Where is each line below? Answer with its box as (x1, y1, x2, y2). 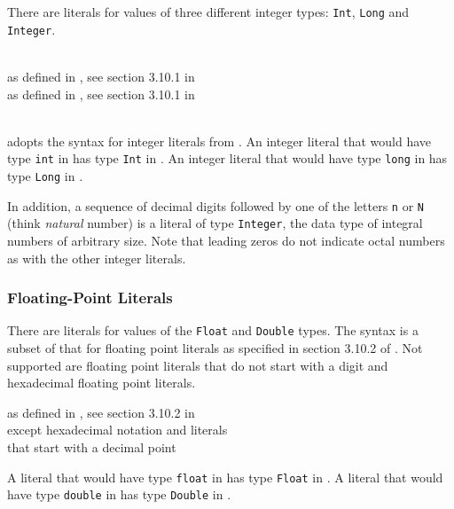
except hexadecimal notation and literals (7, 420, 228, 439)
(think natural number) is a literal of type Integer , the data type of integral (7, 214, 423, 232)
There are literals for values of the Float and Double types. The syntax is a (7, 321, 419, 340)
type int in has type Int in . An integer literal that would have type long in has (7, 149, 448, 168)
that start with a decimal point (7, 437, 176, 456)
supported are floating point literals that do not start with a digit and (7, 356, 388, 374)
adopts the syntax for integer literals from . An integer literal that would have (7, 131, 432, 150)
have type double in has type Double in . (7, 485, 231, 504)
